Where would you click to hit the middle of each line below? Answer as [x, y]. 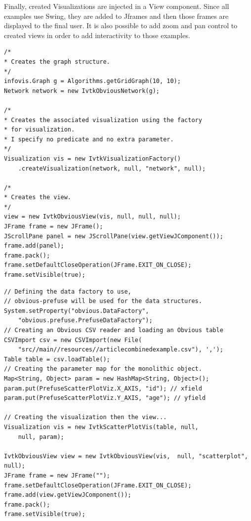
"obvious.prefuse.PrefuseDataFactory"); [85, 321]
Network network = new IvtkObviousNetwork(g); [82, 91]
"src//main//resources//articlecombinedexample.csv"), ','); [121, 350]
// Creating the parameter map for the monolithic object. [103, 369]
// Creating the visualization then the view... [85, 417]
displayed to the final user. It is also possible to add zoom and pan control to [121, 25]
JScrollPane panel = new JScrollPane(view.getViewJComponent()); [114, 236]
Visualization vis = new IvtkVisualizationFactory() [92, 158]
